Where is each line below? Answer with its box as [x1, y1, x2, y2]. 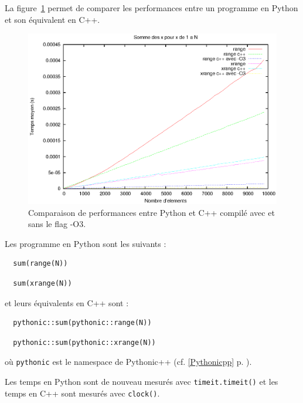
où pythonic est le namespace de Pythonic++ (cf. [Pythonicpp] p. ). [5, 355, 252, 368]
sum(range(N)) [13, 259, 68, 268]
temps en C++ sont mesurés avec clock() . [5, 387, 160, 399]
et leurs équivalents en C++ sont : [5, 296, 129, 309]
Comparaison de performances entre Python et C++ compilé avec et [28, 206, 275, 218]
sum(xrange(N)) [13, 279, 72, 288]
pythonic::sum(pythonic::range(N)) [13, 319, 152, 327]
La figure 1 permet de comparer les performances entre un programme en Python [5, 2, 298, 13]
